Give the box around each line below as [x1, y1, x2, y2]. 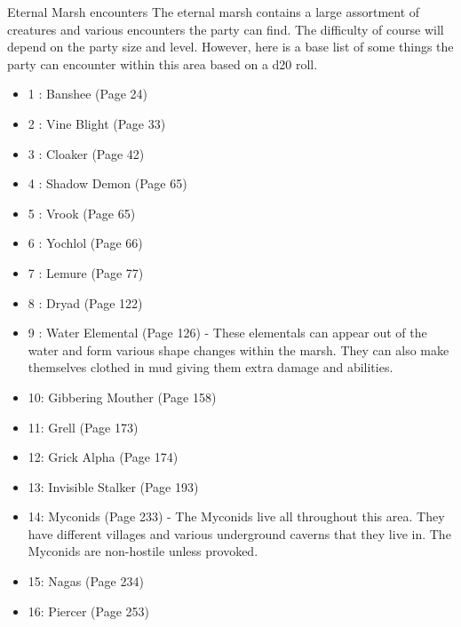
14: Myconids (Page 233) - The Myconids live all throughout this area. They [28, 507, 445, 526]
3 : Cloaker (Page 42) [28, 144, 145, 163]
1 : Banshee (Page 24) [28, 84, 148, 103]
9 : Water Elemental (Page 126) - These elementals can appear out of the [28, 323, 427, 342]
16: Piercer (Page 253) [28, 601, 149, 620]
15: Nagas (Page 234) [28, 572, 144, 591]
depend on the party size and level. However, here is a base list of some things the [7, 37, 454, 56]
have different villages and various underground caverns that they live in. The [28, 524, 451, 543]
